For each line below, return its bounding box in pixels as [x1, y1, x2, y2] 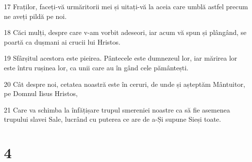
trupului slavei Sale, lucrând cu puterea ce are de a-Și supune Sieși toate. [4, 114, 221, 124]
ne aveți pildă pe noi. [4, 11, 67, 21]
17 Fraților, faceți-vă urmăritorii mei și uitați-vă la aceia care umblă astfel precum [4, 1, 248, 11]
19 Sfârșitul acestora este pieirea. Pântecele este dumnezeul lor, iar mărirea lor [4, 53, 237, 63]
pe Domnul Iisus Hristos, [4, 88, 78, 98]
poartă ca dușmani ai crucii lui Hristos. [4, 36, 120, 47]
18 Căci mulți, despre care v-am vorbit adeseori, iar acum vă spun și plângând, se [4, 27, 247, 37]
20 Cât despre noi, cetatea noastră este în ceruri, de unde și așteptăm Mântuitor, [4, 79, 245, 89]
